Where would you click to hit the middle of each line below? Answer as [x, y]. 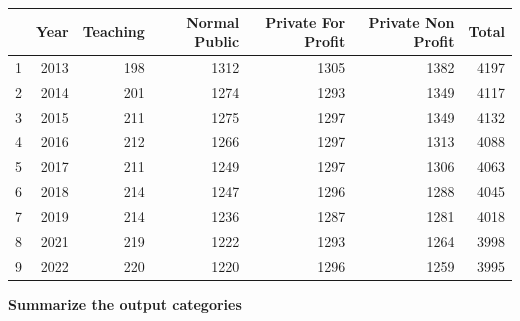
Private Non [411, 21]
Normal [213, 21]
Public [217, 41]
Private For [305, 21]
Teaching [113, 31]
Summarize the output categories [125, 303]
